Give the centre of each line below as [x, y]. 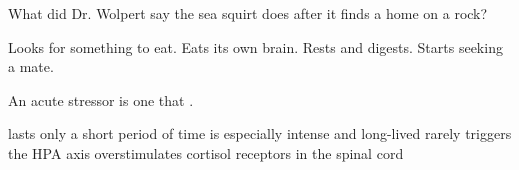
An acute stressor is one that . [101, 99]
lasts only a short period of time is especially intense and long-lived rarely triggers [260, 133]
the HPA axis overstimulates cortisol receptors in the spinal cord [206, 152]
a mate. [31, 66]
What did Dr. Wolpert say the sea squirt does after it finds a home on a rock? [248, 13]
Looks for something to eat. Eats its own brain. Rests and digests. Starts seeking [255, 46]
